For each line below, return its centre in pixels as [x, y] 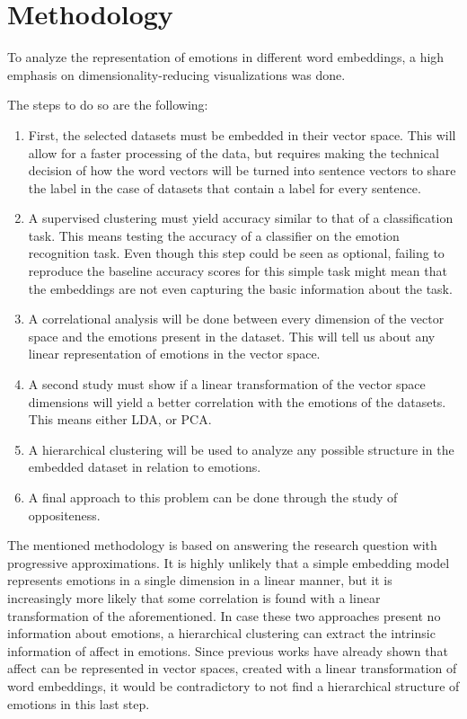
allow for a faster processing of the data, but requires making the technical [233, 152]
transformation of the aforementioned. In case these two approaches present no [224, 615]
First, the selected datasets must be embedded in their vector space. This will [242, 134]
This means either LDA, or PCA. [120, 419]
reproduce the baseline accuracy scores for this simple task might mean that [238, 271]
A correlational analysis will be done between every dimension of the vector [236, 319]
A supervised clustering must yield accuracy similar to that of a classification [241, 218]
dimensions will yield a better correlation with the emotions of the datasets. [237, 401]
